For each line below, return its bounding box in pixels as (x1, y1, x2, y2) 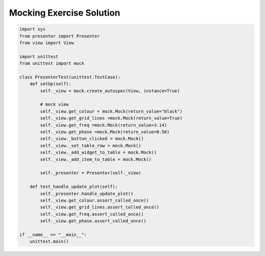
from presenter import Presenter (19, 33, 100, 39)
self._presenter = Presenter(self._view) (40, 170, 141, 176)
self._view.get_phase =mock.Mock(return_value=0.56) (40, 129, 170, 135)
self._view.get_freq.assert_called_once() (40, 211, 144, 217)
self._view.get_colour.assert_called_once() (40, 197, 149, 203)
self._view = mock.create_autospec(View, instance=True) (40, 88, 180, 93)
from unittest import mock (19, 61, 84, 66)
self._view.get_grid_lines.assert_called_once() (40, 205, 159, 210)
